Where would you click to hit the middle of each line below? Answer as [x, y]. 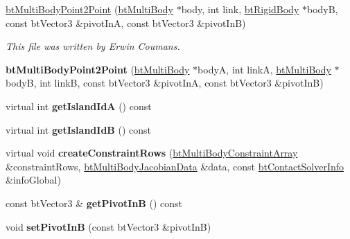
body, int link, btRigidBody [240, 9]
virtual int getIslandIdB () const [78, 129]
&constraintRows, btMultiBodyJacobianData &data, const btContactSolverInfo [175, 166]
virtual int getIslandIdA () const [79, 106]
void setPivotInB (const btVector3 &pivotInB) [108, 226]
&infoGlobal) [33, 180]
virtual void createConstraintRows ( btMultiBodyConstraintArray [152, 153]
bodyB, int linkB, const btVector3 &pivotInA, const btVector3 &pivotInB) [165, 83]
